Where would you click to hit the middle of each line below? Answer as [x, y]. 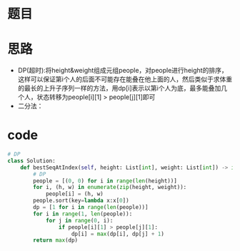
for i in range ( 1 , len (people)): [83, 214]
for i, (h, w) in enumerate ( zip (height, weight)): [110, 188]
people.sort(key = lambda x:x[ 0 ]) [81, 201]
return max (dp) [56, 240]
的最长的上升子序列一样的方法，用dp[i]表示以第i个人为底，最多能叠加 [119, 88]
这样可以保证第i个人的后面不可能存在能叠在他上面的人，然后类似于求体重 [125, 79]
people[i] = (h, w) [74, 194]
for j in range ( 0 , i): [79, 220]
